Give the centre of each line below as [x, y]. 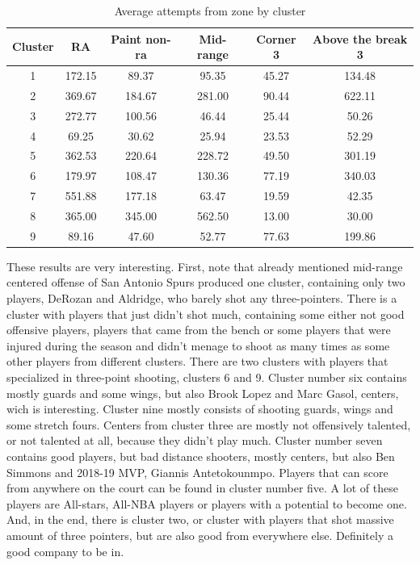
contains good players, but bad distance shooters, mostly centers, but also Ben [201, 456]
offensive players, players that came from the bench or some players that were [199, 330]
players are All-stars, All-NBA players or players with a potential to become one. [207, 503]
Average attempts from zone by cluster [210, 10]
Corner [276, 38]
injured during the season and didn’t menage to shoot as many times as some [198, 345]
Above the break [360, 38]
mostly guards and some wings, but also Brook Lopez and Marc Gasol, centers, [203, 393]
